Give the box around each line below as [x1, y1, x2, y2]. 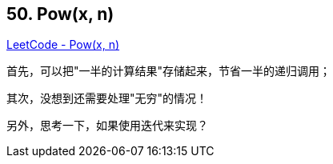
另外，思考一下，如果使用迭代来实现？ [6, 118, 208, 133]
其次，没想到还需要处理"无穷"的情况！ [6, 91, 208, 106]
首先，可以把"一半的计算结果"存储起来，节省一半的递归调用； [6, 64, 331, 78]
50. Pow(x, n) [6, 4, 114, 24]
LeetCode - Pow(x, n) [6, 38, 120, 52]
